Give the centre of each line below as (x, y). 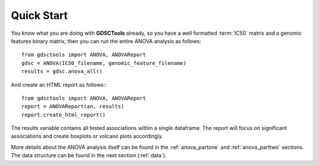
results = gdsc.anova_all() (62, 71)
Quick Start (39, 15)
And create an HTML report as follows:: (59, 84)
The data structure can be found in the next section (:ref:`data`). (89, 155)
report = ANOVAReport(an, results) (73, 107)
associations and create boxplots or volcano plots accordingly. (87, 136)
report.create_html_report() (64, 115)
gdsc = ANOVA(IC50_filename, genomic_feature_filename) (104, 63)
